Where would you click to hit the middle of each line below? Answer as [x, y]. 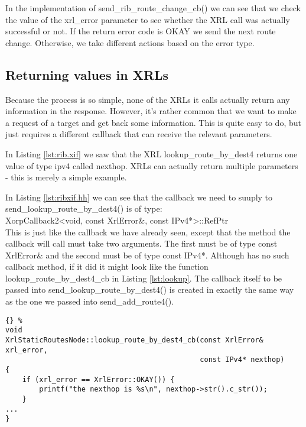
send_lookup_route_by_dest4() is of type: [84, 208]
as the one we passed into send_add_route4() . [90, 301]
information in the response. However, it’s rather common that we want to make [151, 111]
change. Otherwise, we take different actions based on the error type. [130, 42]
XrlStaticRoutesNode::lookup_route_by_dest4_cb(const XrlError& [134, 340]
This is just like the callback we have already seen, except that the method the [148, 232]
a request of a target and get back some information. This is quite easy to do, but [153, 122]
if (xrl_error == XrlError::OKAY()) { [98, 379]
